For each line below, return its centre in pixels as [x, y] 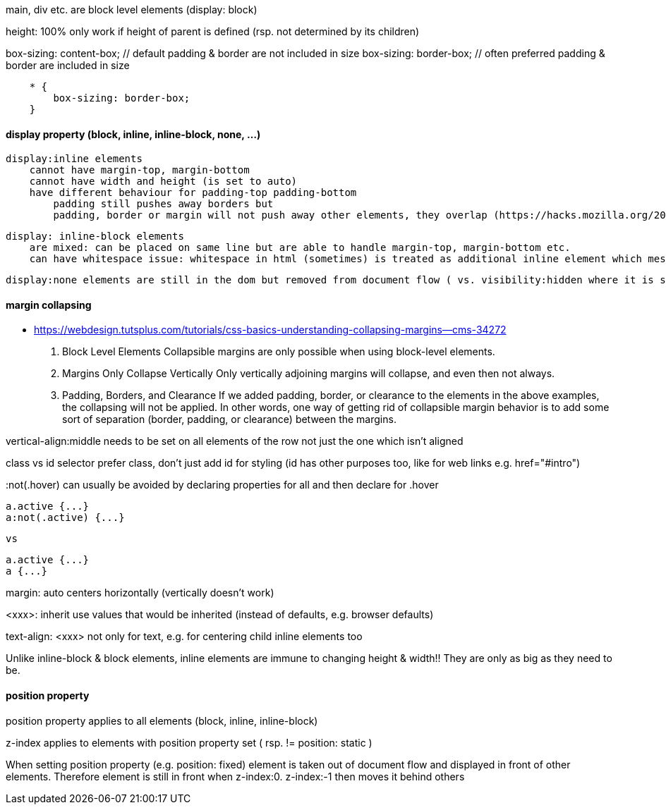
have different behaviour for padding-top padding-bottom [193, 193]
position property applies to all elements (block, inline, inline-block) [162, 720]
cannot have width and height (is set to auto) [163, 182]
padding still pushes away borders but [163, 204]
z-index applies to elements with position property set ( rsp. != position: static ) [189, 742]
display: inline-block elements [95, 237]
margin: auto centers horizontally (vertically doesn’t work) [140, 593]
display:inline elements [74, 159]
